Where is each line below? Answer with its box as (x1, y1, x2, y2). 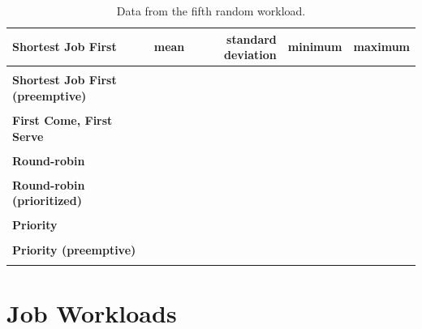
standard (226, 30, 277, 47)
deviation (223, 46, 277, 63)
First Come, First (12, 111, 113, 128)
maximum (353, 38, 410, 55)
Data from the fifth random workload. (116, 2, 306, 19)
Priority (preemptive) (12, 241, 136, 258)
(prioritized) (12, 192, 82, 209)
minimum (287, 38, 342, 55)
